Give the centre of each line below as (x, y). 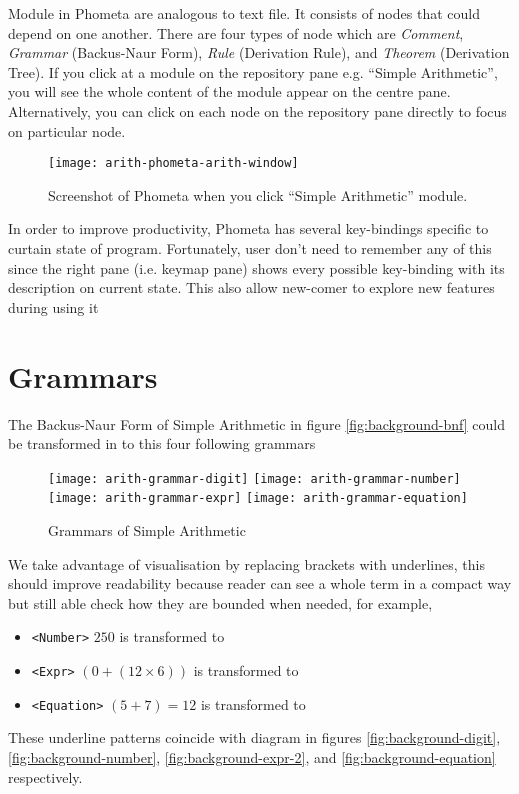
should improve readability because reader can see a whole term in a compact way (260, 583)
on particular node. (67, 130)
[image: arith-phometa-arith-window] (173, 163)
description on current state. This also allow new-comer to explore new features (251, 287)
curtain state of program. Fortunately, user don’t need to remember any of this (250, 248)
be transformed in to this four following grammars (162, 443)
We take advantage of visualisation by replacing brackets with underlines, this (246, 563)
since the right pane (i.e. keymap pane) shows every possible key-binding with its (256, 267)
